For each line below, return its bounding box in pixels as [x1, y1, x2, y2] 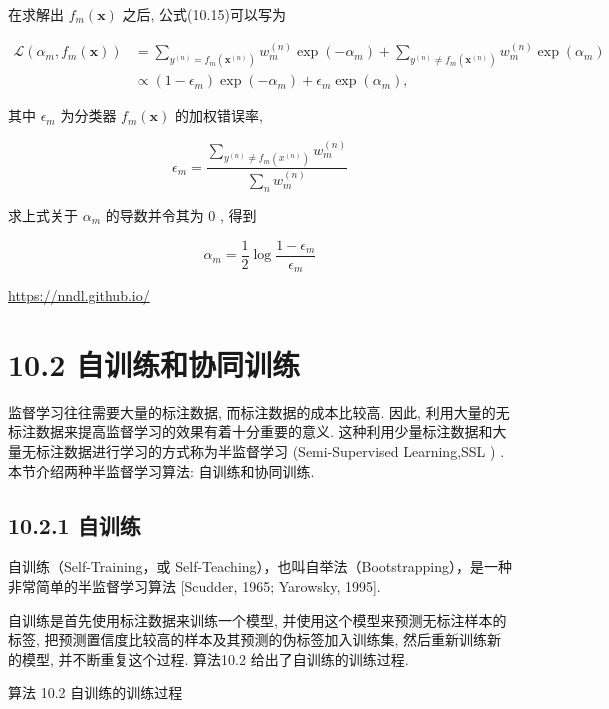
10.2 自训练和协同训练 [8, 343, 300, 384]
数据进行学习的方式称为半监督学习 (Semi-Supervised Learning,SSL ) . [63, 441, 505, 461]
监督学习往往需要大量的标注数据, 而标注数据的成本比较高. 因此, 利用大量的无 [8, 401, 510, 422]
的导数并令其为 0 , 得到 [105, 204, 257, 225]
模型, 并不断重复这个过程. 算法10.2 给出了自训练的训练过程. [21, 648, 409, 669]
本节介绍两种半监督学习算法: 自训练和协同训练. [8, 460, 315, 481]
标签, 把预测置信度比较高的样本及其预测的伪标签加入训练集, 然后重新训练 [8, 629, 488, 650]
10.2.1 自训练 [8, 509, 141, 540]
